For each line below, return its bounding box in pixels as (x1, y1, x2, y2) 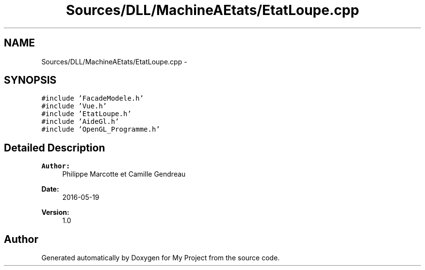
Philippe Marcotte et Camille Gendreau (62, 170, 186, 179)
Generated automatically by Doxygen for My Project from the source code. (41, 254, 280, 262)
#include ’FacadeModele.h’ (41, 94, 144, 103)
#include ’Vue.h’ (41, 102, 107, 110)
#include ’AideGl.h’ (41, 118, 119, 126)
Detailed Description (4, 141, 105, 154)
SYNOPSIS (4, 74, 57, 87)
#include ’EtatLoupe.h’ (41, 110, 131, 118)
